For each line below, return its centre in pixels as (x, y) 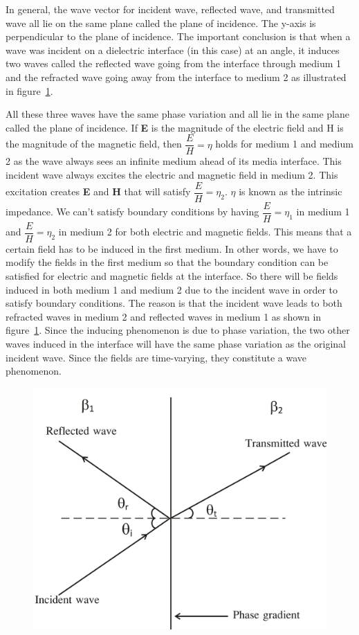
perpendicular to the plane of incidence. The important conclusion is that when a (178, 36)
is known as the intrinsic (291, 191)
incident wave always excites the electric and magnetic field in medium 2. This (172, 175)
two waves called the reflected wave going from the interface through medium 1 (174, 63)
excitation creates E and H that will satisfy (98, 191)
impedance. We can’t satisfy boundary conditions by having (132, 212)
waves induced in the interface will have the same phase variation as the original (176, 343)
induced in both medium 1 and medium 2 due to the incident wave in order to (172, 289)
